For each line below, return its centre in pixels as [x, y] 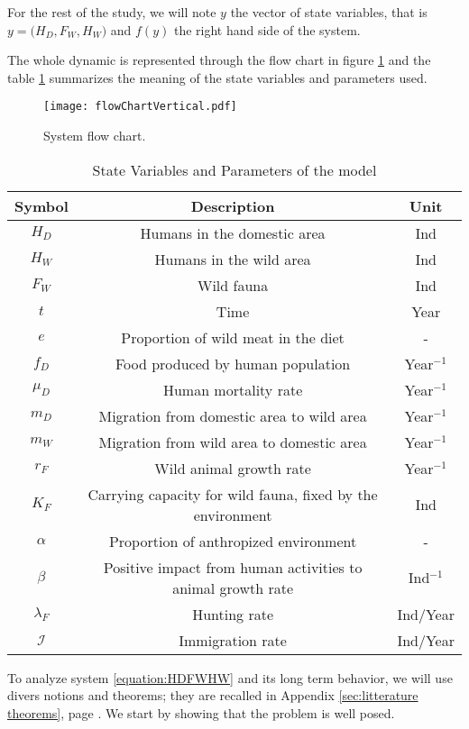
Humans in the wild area [233, 259]
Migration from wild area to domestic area [233, 442]
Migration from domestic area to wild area [233, 415]
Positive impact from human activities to [233, 567]
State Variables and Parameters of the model [234, 169]
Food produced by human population [233, 363]
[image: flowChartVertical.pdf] [140, 107]
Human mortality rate [233, 389]
